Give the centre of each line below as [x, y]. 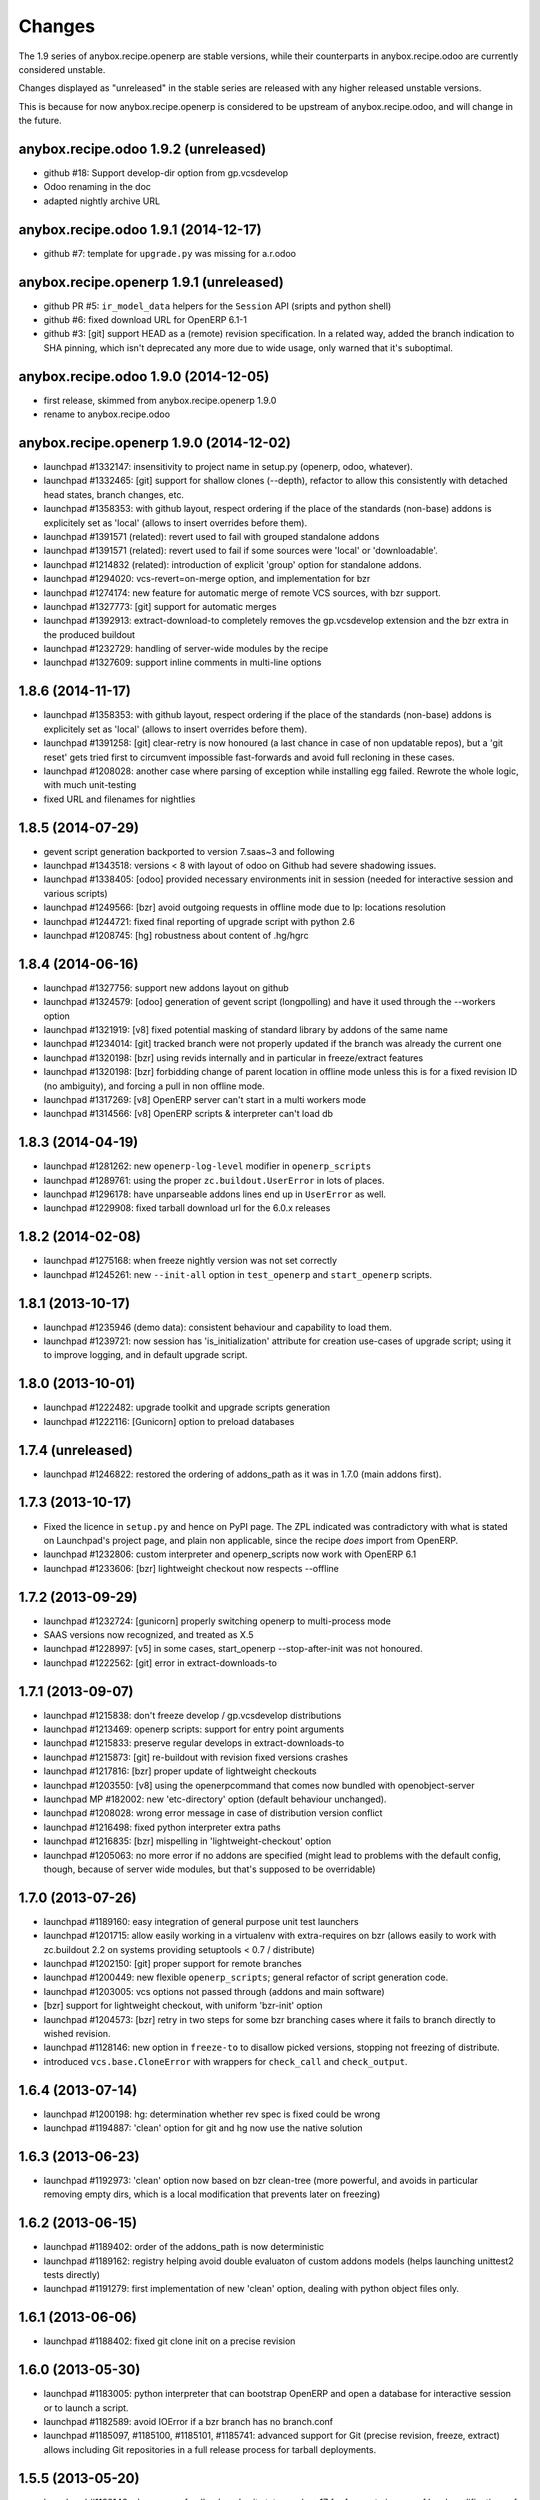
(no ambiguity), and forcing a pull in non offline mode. [154, 1086]
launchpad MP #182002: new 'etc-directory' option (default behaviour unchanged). [215, 1799]
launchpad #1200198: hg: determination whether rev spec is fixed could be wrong [212, 2114]
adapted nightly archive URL [101, 201]
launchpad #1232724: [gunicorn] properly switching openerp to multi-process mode [217, 1621]
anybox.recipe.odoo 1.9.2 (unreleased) [142, 148]
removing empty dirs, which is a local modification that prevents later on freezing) [212, 2194]
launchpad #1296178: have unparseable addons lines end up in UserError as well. [215, 1194]
